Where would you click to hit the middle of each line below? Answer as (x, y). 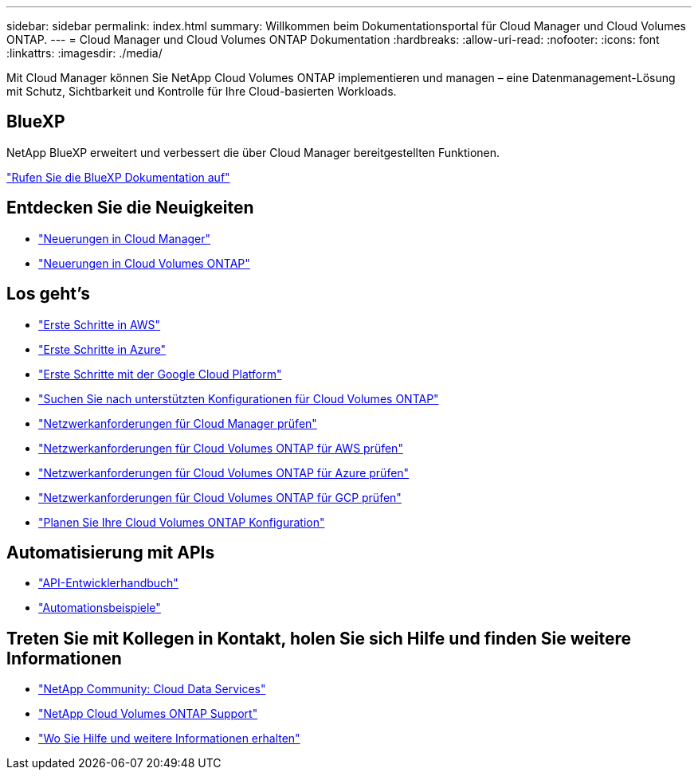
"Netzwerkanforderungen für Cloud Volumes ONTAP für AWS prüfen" (221, 448)
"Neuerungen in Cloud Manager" (125, 238)
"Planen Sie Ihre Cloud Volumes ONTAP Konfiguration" (182, 522)
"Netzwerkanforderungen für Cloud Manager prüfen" (178, 423)
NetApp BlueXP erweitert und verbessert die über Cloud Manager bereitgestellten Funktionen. (253, 152)
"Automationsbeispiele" (100, 608)
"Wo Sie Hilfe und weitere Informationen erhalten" (169, 739)
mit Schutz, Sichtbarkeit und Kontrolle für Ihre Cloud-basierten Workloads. (202, 91)
